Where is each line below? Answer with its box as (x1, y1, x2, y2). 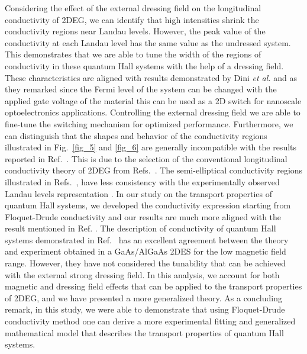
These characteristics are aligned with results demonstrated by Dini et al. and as (5, 71, 298, 83)
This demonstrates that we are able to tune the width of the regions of (5, 48, 261, 60)
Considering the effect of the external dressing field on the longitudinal (5, 2, 261, 14)
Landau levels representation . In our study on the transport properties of (5, 187, 273, 199)
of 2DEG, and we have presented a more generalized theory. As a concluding (5, 291, 282, 304)
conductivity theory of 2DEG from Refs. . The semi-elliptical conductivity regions (5, 164, 303, 176)
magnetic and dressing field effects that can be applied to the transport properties (5, 280, 302, 292)
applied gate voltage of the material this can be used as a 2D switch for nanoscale (5, 94, 302, 107)
